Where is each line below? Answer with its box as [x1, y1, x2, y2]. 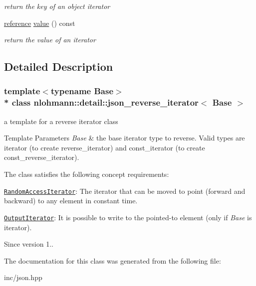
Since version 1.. [4, 239, 53, 249]
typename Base [50, 85, 114, 97]
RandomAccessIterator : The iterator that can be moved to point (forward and [4, 185, 246, 196]
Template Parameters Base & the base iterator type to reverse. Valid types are [4, 133, 245, 143]
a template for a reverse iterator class [4, 116, 118, 126]
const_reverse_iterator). [4, 152, 79, 162]
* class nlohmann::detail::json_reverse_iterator [4, 96, 199, 109]
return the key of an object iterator [4, 1, 110, 11]
